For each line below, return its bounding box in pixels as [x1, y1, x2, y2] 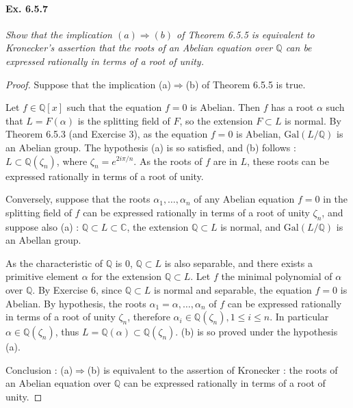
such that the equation [66, 100, 162, 114]
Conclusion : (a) [5, 362, 73, 377]
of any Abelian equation [194, 192, 295, 206]
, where [56, 153, 88, 168]
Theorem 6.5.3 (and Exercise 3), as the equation [5, 127, 208, 141]
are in [213, 153, 237, 168]
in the [323, 192, 348, 206]
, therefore [127, 309, 170, 324]
